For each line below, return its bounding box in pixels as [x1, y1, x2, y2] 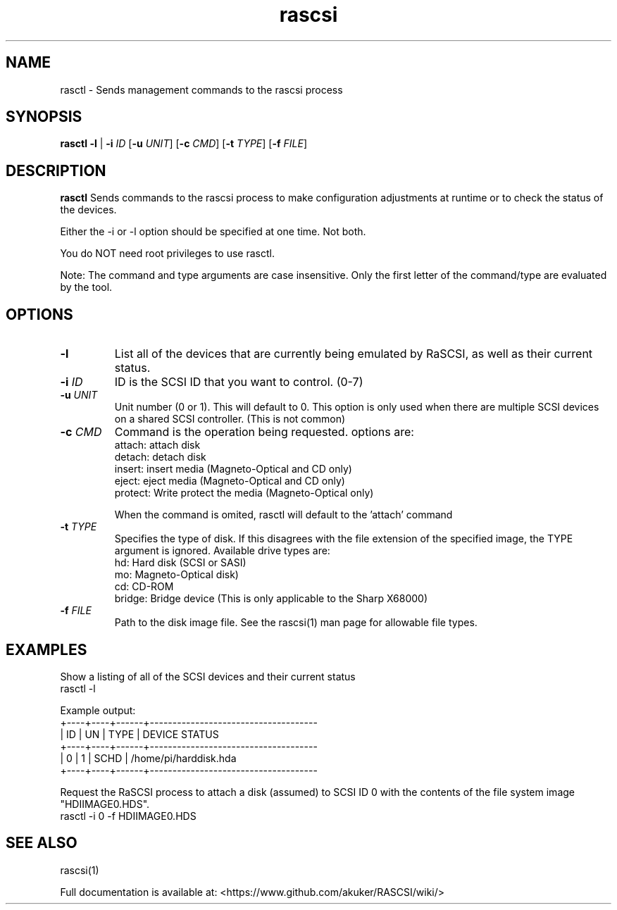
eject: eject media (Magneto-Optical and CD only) [114, 475, 345, 487]
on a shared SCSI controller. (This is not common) [114, 413, 346, 425]
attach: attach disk [114, 439, 201, 451]
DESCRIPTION [6, 161, 106, 180]
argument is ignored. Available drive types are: [114, 544, 330, 557]
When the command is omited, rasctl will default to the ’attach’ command [114, 509, 453, 521]
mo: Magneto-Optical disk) [114, 568, 239, 581]
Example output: [60, 704, 136, 716]
